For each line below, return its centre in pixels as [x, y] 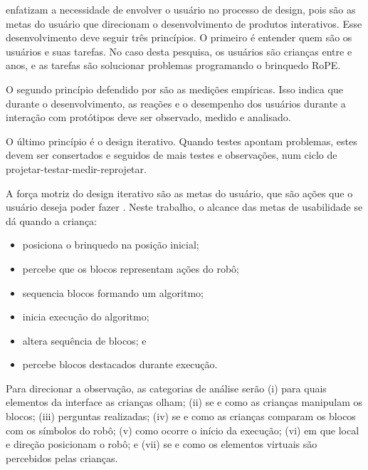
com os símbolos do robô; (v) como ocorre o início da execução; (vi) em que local [183, 430]
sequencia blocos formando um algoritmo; [113, 292]
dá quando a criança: [52, 220]
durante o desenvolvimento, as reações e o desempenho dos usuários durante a [176, 103]
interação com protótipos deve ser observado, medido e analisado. [148, 117]
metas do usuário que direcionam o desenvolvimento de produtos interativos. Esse [184, 23]
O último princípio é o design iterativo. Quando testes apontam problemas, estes [182, 141]
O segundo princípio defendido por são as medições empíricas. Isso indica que [174, 89]
